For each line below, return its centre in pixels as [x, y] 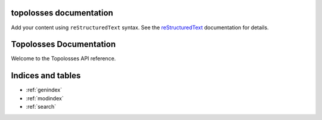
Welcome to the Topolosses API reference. [64, 59]
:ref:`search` [41, 107]
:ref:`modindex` [45, 98]
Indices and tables [46, 76]
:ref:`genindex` [44, 90]
